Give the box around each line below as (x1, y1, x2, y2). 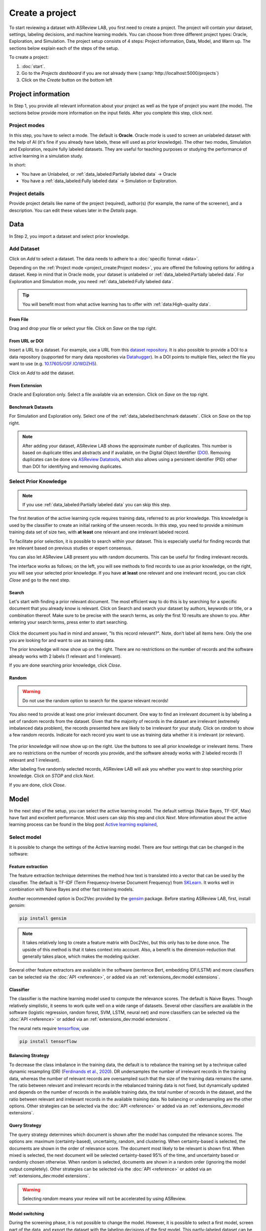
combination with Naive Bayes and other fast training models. (9, 886, 134, 892)
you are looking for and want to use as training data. (9, 637, 115, 643)
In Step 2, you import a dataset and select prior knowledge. (9, 233, 130, 239)
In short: (9, 162, 27, 168)
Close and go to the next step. (9, 577, 70, 583)
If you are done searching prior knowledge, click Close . (9, 662, 122, 668)
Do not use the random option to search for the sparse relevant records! (22, 697, 168, 704)
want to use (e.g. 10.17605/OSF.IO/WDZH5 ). (9, 361, 98, 367)
